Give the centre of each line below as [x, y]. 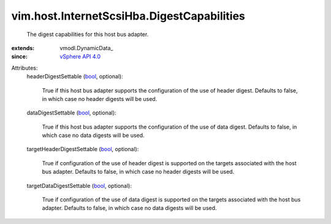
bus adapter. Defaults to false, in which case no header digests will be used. [138, 172]
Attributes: [25, 68]
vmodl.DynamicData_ [86, 48]
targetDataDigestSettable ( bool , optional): [79, 185]
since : [19, 57]
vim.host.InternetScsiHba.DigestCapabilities [128, 16]
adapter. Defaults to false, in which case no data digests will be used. [129, 208]
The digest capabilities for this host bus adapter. [88, 34]
